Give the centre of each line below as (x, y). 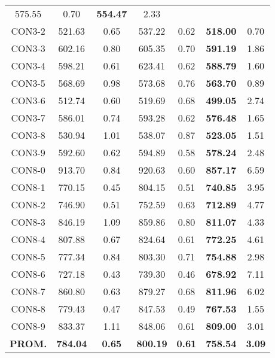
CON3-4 (28, 66)
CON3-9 (28, 152)
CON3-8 (28, 135)
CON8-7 (28, 291)
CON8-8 (28, 309)
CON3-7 (28, 118)
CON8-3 (28, 222)
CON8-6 (28, 274)
